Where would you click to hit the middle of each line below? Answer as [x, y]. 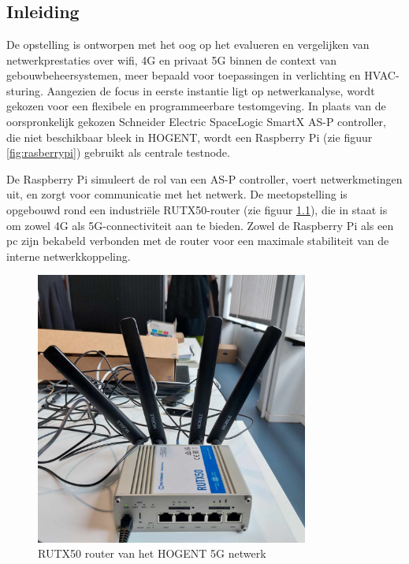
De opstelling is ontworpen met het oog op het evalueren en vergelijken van [188, 44]
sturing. [25, 90]
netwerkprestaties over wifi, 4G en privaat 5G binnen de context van [171, 59]
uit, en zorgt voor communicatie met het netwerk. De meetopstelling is [177, 194]
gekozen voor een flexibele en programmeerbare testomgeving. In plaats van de [196, 106]
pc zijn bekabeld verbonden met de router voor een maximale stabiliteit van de [198, 241]
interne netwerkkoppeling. [69, 256]
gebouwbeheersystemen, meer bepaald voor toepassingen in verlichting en [184, 75]
